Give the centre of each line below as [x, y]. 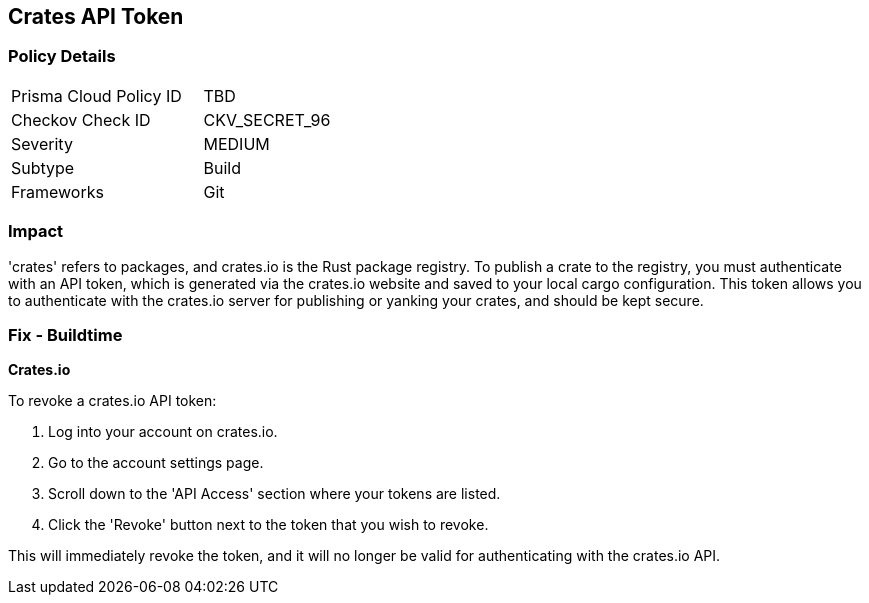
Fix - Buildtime [65, 334]
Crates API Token [96, 16]
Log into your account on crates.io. [163, 432]
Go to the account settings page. [156, 463]
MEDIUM [236, 143]
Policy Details [62, 56]
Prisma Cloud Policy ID [96, 95]
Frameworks [57, 191]
